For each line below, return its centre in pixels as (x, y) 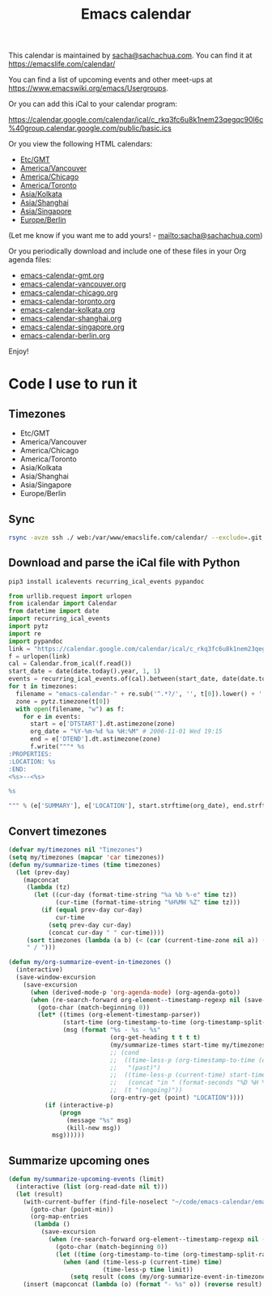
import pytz (28, 627)
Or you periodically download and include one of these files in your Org (127, 251)
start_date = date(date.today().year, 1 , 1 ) (85, 671)
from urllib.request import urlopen (70, 596)
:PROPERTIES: (30, 754)
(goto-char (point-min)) (72, 1209)
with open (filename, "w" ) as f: (70, 709)
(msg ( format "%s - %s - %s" (112, 1030)
